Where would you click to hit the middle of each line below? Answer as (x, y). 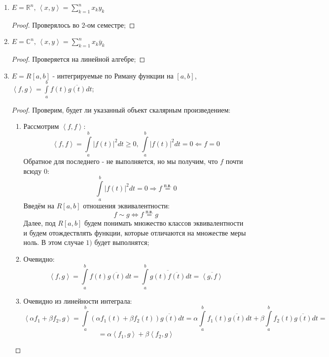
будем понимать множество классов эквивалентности (164, 223)
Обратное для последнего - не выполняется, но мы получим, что (121, 161)
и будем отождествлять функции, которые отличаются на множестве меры (135, 232)
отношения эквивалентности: (126, 206)
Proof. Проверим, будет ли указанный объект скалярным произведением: (121, 109)
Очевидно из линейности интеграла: (78, 300)
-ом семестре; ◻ (110, 24)
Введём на (39, 206)
